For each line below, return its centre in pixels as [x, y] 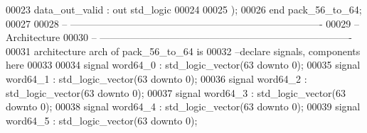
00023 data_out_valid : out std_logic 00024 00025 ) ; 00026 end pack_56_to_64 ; [184, 9]
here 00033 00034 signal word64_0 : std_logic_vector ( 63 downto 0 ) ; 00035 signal [183, 65]
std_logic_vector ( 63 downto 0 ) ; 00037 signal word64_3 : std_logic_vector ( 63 [176, 92]
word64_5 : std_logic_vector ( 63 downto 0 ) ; [102, 120]
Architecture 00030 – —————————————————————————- [179, 37]
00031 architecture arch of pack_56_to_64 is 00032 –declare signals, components [183, 51]
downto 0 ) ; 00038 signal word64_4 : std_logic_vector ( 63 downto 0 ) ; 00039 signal [183, 106]
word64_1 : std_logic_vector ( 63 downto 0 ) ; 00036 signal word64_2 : [156, 78]
